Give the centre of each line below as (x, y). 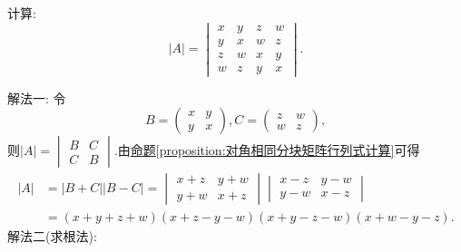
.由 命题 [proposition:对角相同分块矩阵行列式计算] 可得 (267, 150)
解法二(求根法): (52, 235)
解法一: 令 (37, 97)
